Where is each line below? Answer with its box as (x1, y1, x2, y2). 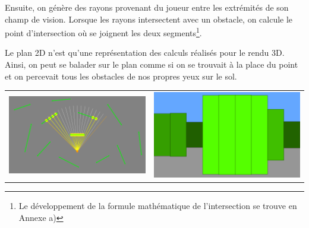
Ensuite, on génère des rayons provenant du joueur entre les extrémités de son (5, 1, 289, 13)
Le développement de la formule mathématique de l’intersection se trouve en (18, 199, 297, 212)
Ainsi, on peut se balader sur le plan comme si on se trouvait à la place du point (5, 58, 298, 71)
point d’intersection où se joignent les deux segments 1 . (5, 25, 202, 39)
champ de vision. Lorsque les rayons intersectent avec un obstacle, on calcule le (5, 12, 293, 25)
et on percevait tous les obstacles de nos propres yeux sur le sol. (5, 69, 237, 82)
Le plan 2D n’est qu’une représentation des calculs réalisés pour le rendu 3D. (5, 46, 285, 59)
